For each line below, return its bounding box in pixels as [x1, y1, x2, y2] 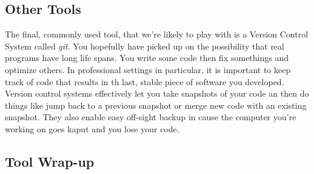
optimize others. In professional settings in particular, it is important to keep [5, 63, 291, 76]
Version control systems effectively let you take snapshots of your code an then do [5, 87, 309, 100]
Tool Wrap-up [5, 152, 95, 170]
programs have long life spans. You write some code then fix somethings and [5, 51, 289, 64]
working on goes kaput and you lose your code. [5, 122, 179, 135]
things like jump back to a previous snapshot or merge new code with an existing [5, 98, 307, 111]
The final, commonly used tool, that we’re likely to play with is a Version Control [5, 28, 309, 40]
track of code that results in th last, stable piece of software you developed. [5, 75, 284, 88]
